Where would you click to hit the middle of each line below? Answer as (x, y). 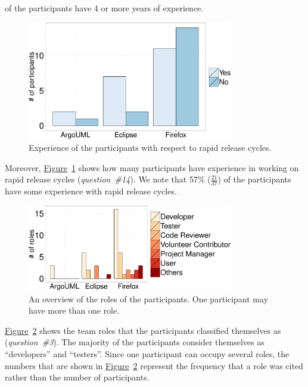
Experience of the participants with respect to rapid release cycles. (150, 147)
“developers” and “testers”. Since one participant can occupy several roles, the (147, 354)
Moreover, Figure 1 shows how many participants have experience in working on (152, 167)
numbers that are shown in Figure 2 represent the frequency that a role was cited (154, 365)
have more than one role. (74, 310)
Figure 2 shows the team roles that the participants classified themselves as (143, 330)
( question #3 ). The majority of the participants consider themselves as (135, 342)
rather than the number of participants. (77, 377)
